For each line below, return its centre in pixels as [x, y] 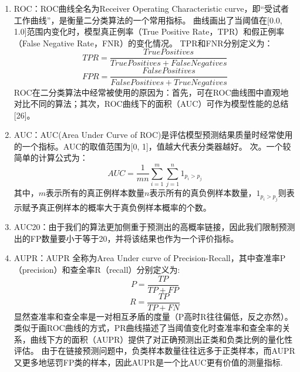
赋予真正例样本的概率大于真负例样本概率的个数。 [117, 207]
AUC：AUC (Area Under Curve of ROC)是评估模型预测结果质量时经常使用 [153, 135]
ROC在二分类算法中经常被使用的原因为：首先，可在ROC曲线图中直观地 [151, 92]
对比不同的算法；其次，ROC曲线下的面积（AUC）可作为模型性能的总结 [151, 104]
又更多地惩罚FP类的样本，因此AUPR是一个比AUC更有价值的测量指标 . [148, 362]
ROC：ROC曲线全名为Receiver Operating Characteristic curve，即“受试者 [151, 8]
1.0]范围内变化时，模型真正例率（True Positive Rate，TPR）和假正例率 [149, 31]
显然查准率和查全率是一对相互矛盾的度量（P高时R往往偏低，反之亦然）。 [153, 316]
